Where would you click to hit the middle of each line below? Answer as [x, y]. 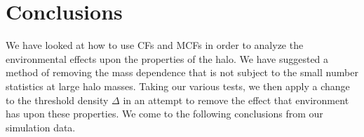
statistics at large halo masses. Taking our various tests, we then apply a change [178, 86]
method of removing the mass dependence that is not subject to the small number [182, 72]
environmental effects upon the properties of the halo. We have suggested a [167, 58]
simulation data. [41, 127]
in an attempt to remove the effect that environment [236, 100]
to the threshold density [57, 100]
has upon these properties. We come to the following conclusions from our [164, 114]
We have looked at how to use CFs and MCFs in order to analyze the [155, 45]
